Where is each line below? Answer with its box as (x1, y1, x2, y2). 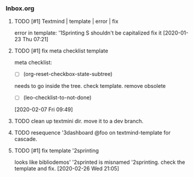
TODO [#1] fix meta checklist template (14, 47, 108, 54)
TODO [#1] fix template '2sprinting (14, 147, 99, 154)
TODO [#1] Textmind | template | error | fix (14, 18, 119, 25)
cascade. (14, 136, 37, 143)
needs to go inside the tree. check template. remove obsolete (14, 83, 166, 90)
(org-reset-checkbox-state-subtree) (23, 71, 113, 78)
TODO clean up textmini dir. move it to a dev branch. (14, 118, 144, 125)
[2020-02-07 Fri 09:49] (14, 106, 73, 113)
